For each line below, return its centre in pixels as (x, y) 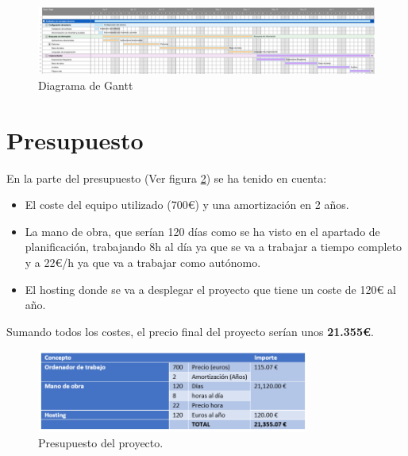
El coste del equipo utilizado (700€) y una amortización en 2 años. (187, 205)
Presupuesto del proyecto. (101, 443)
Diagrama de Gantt (86, 85)
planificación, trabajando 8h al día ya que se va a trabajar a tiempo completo (214, 247)
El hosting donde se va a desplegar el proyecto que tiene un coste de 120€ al (210, 289)
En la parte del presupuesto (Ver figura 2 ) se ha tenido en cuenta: (167, 178)
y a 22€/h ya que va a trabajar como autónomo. (143, 262)
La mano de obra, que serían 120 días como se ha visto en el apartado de (202, 231)
